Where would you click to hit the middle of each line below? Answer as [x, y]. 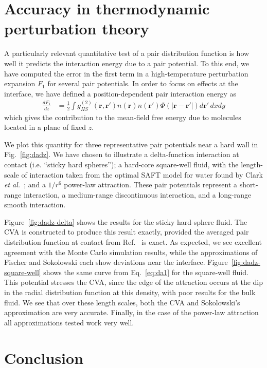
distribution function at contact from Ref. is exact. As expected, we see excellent [133, 242]
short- [249, 185]
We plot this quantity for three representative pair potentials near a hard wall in [131, 144]
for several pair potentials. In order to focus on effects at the [143, 83]
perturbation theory [77, 28]
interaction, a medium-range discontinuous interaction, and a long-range [138, 194]
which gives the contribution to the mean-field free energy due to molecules [123, 117]
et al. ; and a [25, 185]
